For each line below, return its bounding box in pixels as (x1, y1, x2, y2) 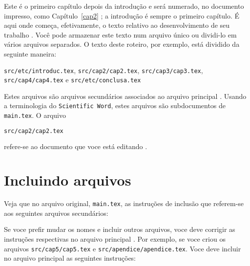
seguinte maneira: (4, 48, 57, 58)
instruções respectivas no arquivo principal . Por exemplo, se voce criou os (4, 234, 226, 244)
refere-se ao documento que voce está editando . (4, 141, 147, 152)
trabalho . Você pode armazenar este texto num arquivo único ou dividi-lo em (4, 29, 237, 39)
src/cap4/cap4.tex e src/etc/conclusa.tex (4, 75, 141, 85)
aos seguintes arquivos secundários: (4, 208, 108, 218)
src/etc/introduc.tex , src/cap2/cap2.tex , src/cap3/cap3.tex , (4, 65, 203, 75)
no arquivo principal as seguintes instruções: (4, 253, 136, 263)
